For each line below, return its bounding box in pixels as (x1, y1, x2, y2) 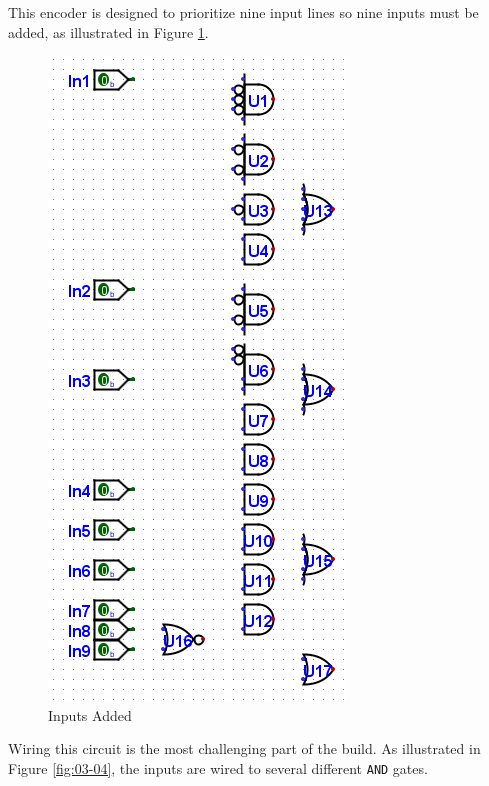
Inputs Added (48, 704, 132, 725)
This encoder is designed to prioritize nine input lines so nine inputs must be (8, 2, 479, 22)
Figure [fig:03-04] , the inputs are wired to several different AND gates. (8, 757, 428, 778)
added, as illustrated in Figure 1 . (8, 21, 209, 42)
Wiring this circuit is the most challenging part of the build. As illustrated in (8, 738, 481, 759)
